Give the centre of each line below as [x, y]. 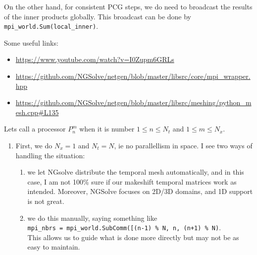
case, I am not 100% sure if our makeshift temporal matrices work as [132, 181]
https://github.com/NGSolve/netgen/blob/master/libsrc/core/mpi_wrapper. [133, 76]
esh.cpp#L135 [37, 112]
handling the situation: [50, 155]
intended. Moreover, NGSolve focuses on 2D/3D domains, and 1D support [140, 191]
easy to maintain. [54, 247]
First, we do [34, 145]
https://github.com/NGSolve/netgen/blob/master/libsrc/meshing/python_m [133, 102]
